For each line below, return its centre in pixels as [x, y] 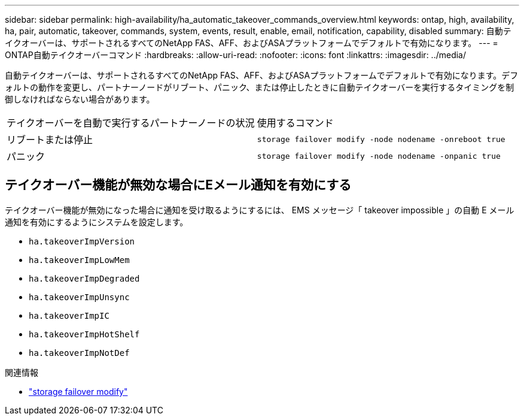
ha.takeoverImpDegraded [84, 278]
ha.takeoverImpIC [69, 315]
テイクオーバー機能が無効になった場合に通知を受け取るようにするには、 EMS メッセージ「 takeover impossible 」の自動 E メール [260, 210]
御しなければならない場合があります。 [80, 99]
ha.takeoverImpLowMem [79, 260]
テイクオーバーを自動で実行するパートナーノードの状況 [131, 123]
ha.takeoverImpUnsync [79, 297]
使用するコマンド [295, 123]
